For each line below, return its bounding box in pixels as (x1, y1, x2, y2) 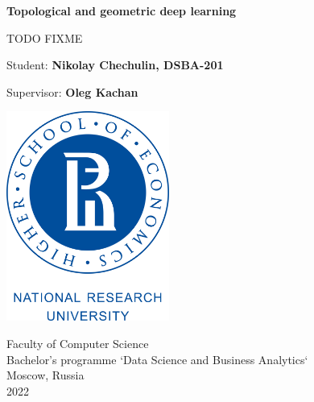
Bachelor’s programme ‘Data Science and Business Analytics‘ (6, 350, 308, 367)
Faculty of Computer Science (6, 334, 149, 351)
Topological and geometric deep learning (6, 2, 237, 19)
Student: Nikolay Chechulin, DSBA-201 (6, 56, 224, 73)
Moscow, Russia (6, 367, 85, 383)
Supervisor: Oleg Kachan (6, 83, 138, 100)
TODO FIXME (6, 29, 83, 46)
